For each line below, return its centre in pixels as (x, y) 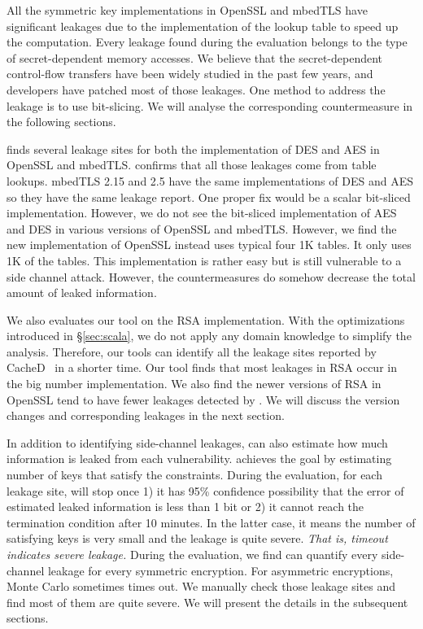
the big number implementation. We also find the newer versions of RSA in (194, 384)
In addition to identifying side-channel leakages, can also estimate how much (197, 442)
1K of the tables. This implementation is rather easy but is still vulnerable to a (204, 260)
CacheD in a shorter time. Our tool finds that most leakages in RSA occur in (202, 367)
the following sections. (61, 122)
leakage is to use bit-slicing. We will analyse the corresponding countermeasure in (210, 105)
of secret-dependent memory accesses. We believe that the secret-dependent (195, 57)
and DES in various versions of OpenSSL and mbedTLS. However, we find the (202, 228)
